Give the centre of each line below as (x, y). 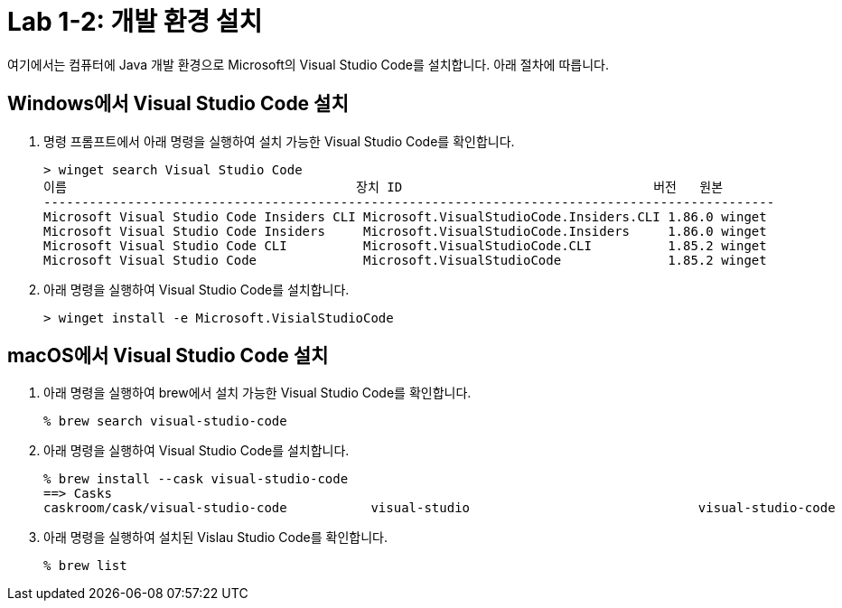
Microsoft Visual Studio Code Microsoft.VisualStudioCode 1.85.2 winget (405, 260)
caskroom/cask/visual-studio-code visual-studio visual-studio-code (440, 508)
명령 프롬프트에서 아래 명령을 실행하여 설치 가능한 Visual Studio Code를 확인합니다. (279, 141)
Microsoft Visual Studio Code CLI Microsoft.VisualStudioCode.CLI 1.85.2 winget (405, 245)
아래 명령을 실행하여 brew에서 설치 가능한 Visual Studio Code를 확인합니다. (257, 393)
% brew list (85, 566)
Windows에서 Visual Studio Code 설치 (178, 104)
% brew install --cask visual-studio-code (196, 479)
